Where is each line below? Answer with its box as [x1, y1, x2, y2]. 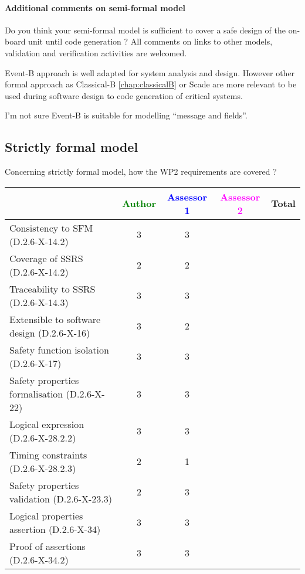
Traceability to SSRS [9, 281, 96, 296]
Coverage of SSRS [9, 251, 83, 265]
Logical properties [9, 508, 83, 522]
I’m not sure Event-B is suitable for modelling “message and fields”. [5, 109, 248, 121]
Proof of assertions [9, 539, 86, 553]
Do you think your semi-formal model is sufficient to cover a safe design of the [5, 23, 286, 36]
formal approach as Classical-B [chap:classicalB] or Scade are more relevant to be [5, 78, 297, 90]
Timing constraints [9, 447, 87, 461]
